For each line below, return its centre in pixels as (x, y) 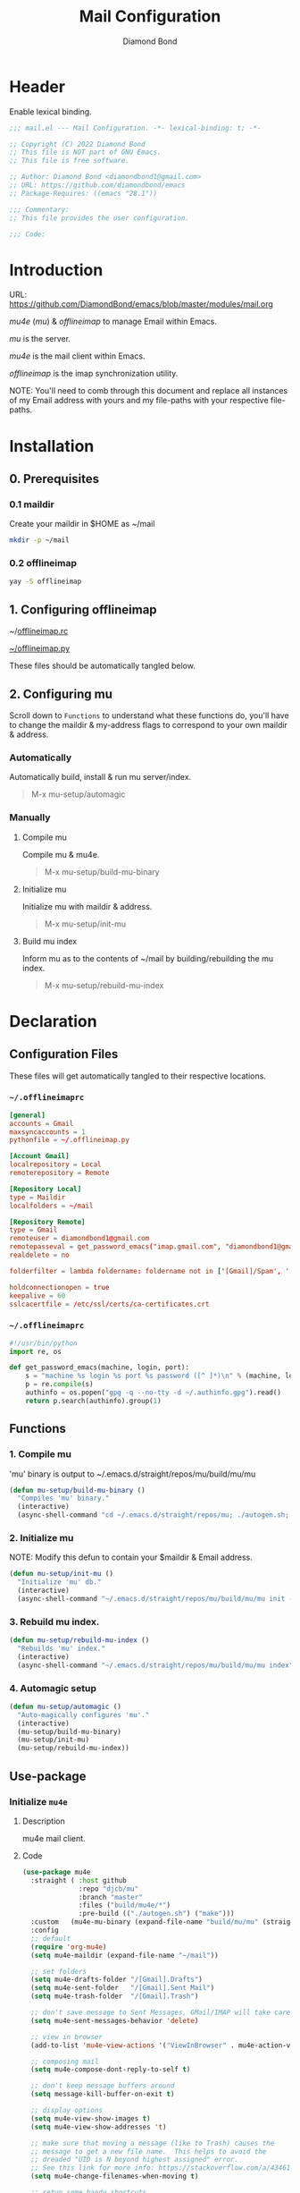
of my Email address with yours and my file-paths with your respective (139, 401)
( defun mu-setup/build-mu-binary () (77, 1490)
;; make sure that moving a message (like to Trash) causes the (153, 2143)
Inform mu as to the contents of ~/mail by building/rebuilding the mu (148, 958)
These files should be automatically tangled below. (103, 666)
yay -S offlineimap (46, 582)
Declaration (53, 1021)
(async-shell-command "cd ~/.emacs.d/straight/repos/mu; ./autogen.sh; (154, 1515)
